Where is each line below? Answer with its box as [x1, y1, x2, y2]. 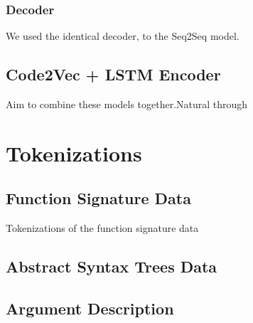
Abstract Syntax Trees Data [6, 255, 217, 277]
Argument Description [6, 297, 174, 319]
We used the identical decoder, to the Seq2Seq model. [6, 28, 239, 43]
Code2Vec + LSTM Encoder [6, 63, 221, 85]
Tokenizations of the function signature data [6, 221, 199, 235]
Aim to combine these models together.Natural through [6, 97, 248, 112]
